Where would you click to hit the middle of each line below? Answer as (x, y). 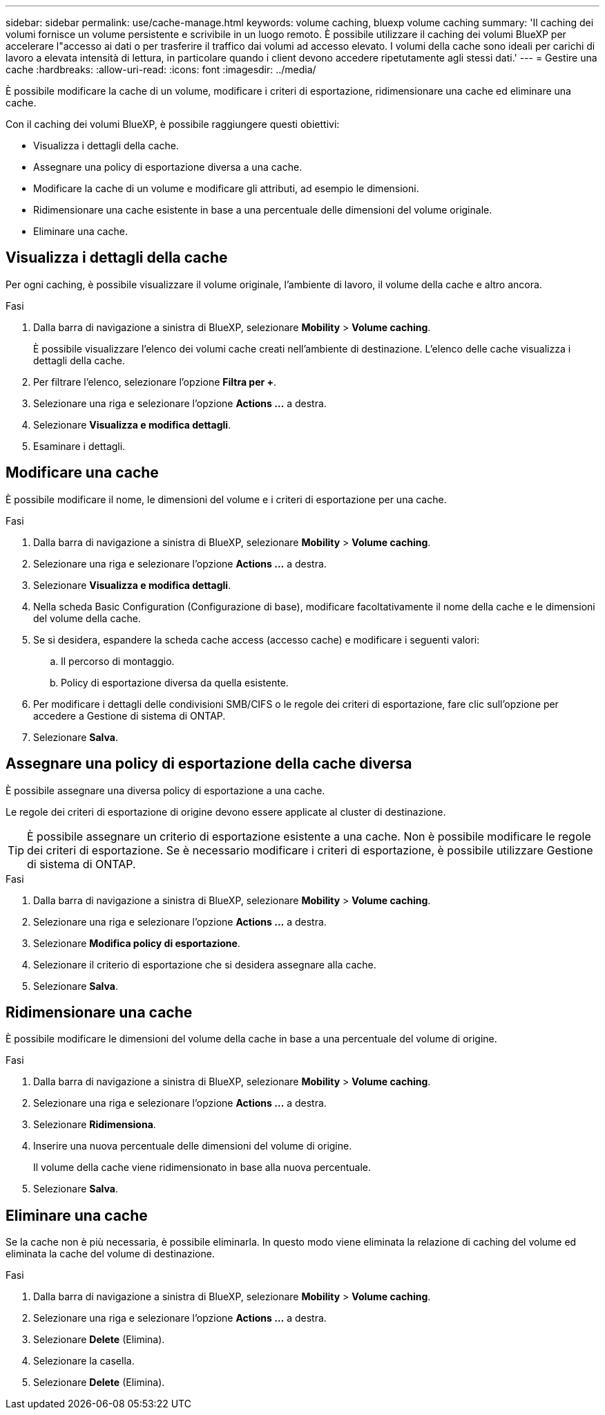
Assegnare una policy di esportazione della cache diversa (209, 764)
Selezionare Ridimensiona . (95, 1125)
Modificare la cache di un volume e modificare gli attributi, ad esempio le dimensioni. (226, 188)
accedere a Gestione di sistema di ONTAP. (129, 715)
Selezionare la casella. (84, 1361)
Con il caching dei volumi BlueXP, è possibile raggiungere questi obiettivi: (173, 124)
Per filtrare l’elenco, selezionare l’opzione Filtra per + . (155, 382)
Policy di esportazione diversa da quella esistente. (175, 682)
